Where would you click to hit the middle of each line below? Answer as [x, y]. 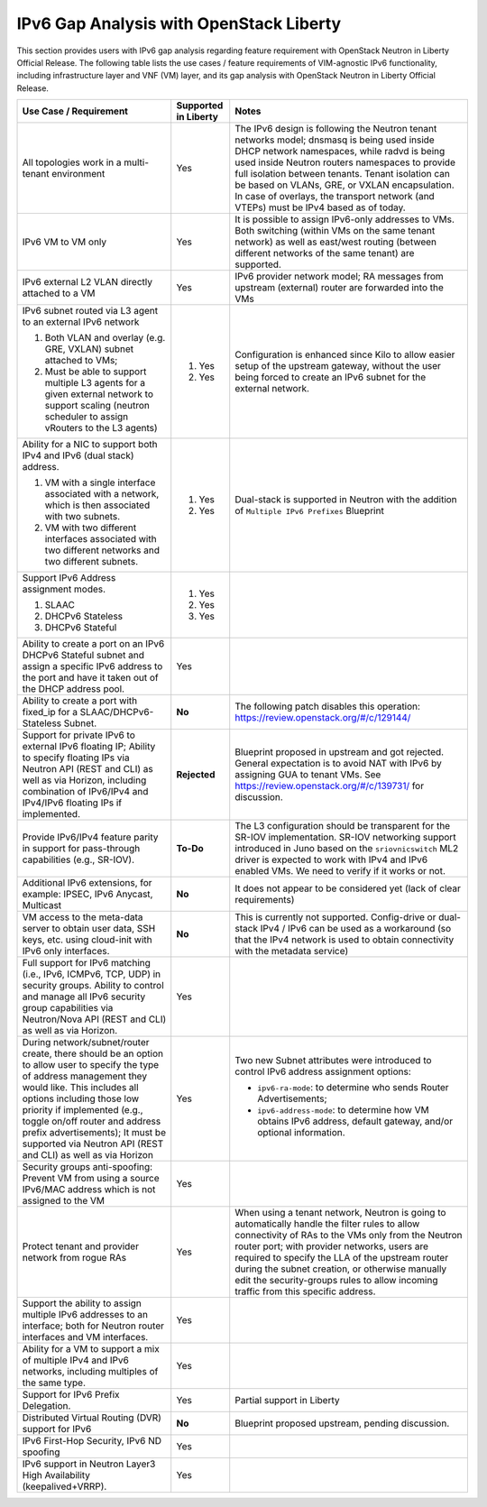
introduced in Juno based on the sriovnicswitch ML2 [347, 849]
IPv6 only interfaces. [66, 951]
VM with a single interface [100, 482]
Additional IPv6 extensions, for [87, 883]
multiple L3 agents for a [95, 383]
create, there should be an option [93, 1053]
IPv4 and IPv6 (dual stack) [78, 455]
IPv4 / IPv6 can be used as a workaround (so [356, 929]
